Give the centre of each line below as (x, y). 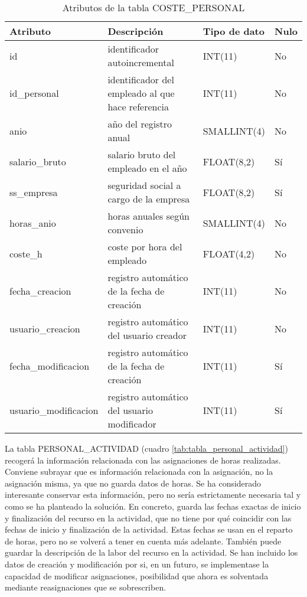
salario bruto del (142, 154)
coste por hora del (145, 247)
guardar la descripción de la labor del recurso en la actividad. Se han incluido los (151, 552)
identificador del (141, 79)
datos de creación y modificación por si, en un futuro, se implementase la (137, 564)
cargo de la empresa (149, 199)
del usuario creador (147, 335)
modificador (132, 424)
